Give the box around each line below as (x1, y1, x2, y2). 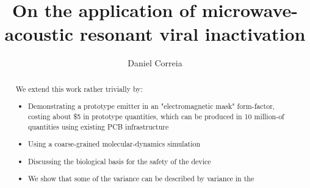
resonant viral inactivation (79, 21, 306, 46)
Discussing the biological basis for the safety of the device (28, 156, 211, 166)
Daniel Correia (128, 57, 182, 69)
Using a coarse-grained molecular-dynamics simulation (28, 139, 201, 149)
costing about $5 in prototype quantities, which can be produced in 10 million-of (28, 111, 284, 121)
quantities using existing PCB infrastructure (28, 121, 169, 131)
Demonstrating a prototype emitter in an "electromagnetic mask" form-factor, (28, 101, 275, 111)
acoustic (4, 21, 74, 46)
